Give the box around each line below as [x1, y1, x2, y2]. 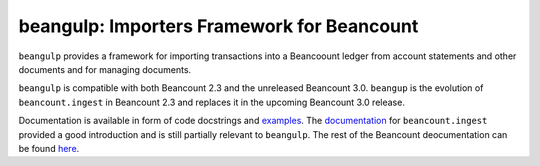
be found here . [18, 142, 80, 154]
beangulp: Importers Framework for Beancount [18, 15, 419, 37]
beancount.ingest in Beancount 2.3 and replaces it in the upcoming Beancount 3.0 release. [18, 96, 405, 108]
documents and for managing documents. [18, 63, 192, 75]
